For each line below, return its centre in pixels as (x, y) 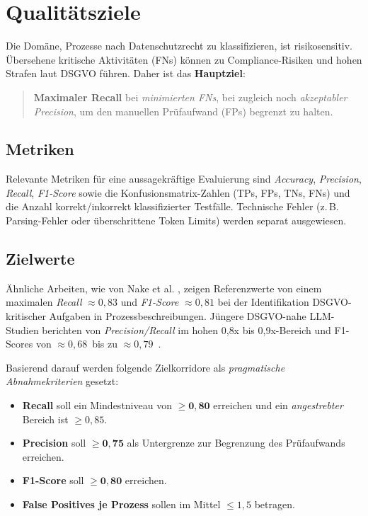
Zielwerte (40, 259)
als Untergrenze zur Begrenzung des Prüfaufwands (236, 443)
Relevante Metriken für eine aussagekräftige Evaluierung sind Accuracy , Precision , (184, 179)
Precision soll (54, 443)
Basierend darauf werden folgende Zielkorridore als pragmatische (145, 367)
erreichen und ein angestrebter (278, 405)
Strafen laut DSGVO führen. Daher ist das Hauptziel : (126, 73)
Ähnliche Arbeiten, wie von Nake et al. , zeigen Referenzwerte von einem (164, 288)
